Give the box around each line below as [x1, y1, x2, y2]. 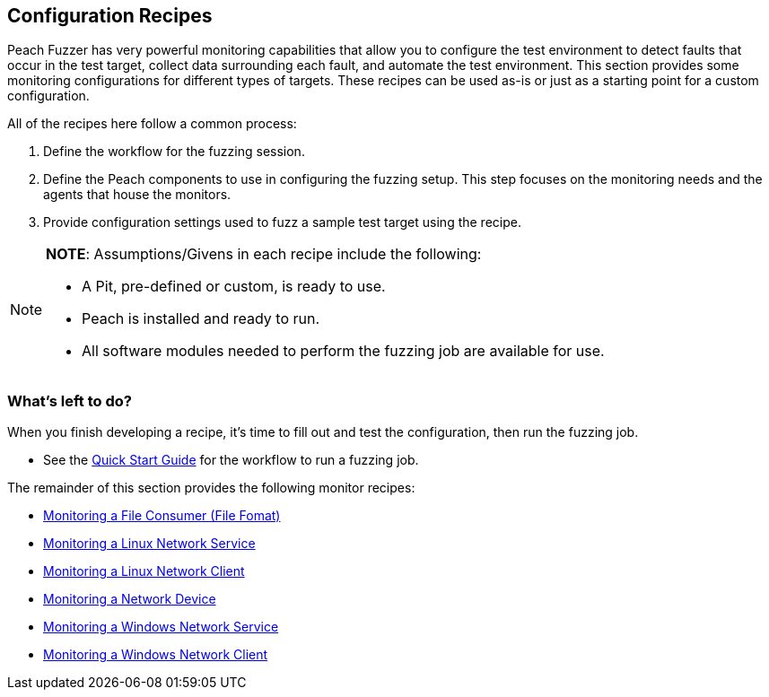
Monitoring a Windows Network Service [43, 619, 279, 635]
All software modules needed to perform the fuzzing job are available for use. [82, 342, 605, 361]
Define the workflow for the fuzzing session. [43, 144, 305, 160]
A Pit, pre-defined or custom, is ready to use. [82, 277, 386, 296]
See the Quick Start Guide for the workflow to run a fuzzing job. [43, 452, 419, 468]
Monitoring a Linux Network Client [43, 563, 245, 579]
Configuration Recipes [7, 4, 213, 27]
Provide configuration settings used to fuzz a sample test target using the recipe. [43, 214, 521, 231]
